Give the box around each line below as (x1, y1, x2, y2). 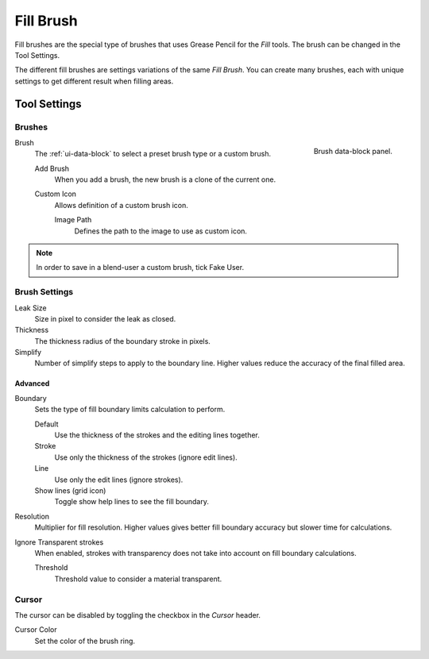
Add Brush (34, 164, 70, 173)
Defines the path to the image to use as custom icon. (74, 226, 248, 236)
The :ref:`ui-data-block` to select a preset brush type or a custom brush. (34, 149, 272, 159)
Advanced (14, 379, 50, 388)
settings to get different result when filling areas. (14, 76, 174, 86)
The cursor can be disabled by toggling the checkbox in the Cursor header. (14, 610, 261, 619)
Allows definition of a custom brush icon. (54, 200, 188, 210)
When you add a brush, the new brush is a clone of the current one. (54, 175, 276, 184)
